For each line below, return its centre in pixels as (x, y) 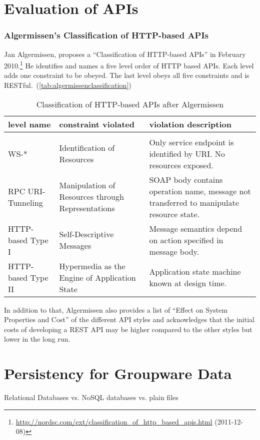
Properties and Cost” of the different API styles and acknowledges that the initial (129, 319)
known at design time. (188, 283)
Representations (87, 208)
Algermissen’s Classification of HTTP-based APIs (106, 35)
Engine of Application (97, 277)
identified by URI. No (187, 153)
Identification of (87, 148)
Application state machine (195, 272)
